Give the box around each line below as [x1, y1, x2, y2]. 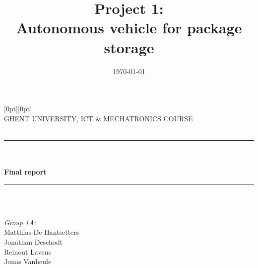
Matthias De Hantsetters [4, 227, 79, 237]
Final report [4, 167, 47, 177]
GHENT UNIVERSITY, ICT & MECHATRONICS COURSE [4, 113, 193, 123]
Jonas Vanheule [4, 256, 52, 267]
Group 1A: [4, 217, 36, 227]
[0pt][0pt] [4, 103, 32, 114]
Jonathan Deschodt [4, 237, 63, 247]
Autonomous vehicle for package [16, 17, 242, 38]
